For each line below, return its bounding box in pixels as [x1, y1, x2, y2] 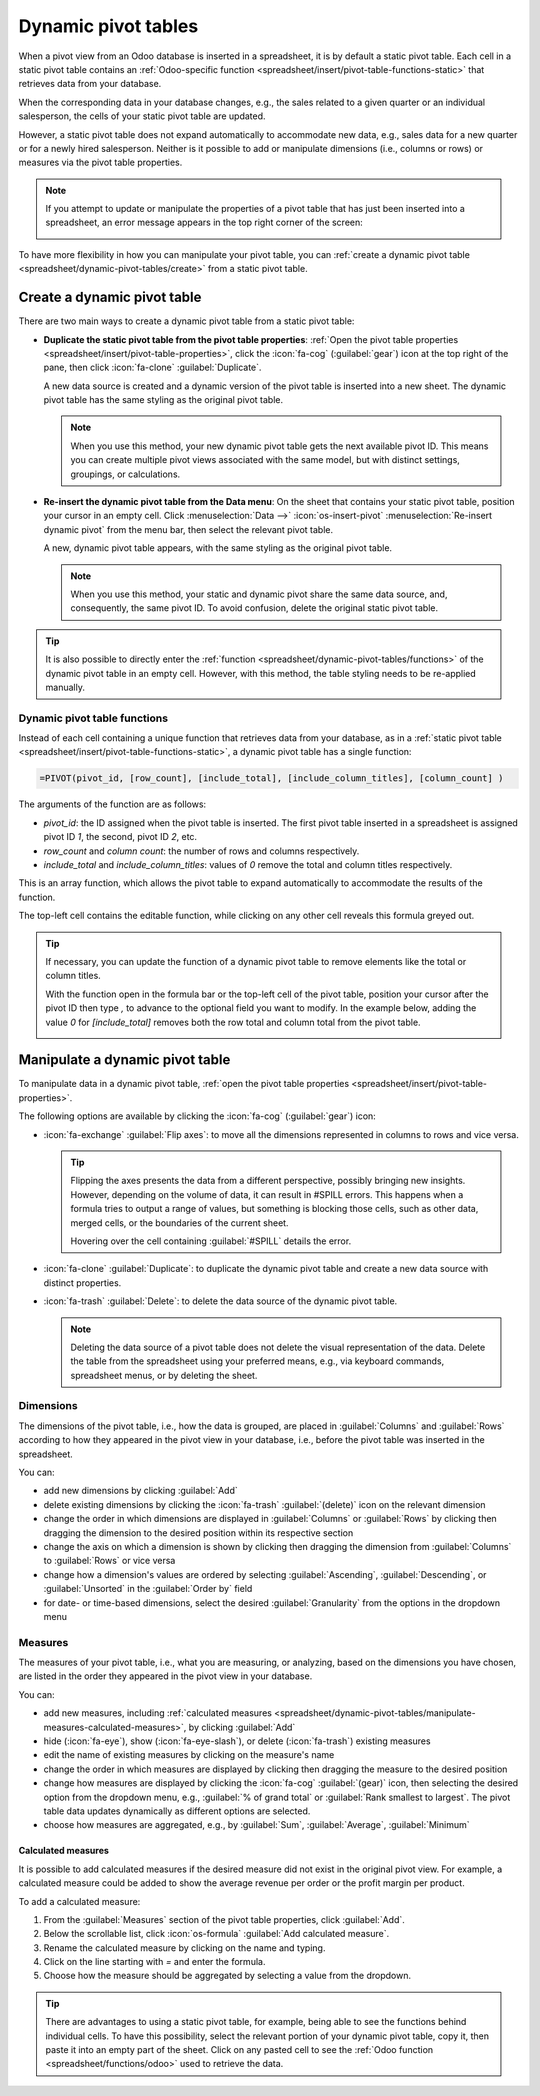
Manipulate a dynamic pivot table [18, 1051, 231, 1069]
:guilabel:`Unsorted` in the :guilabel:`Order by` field [43, 1583, 253, 1595]
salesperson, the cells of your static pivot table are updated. [18, 110, 266, 122]
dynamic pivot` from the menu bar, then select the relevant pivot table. [43, 523, 334, 535]
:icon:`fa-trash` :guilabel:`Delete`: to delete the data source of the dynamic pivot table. [43, 1295, 398, 1307]
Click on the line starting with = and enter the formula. [43, 1956, 266, 1968]
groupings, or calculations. [70, 468, 181, 480]
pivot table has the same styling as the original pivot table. [43, 394, 284, 406]
